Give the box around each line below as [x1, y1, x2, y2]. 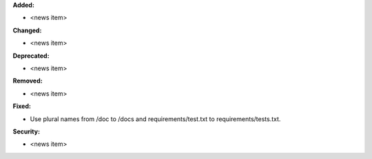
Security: [12, 127, 41, 136]
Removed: [12, 76, 43, 85]
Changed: [12, 26, 42, 34]
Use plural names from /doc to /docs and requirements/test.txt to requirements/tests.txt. [30, 114, 281, 123]
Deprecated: [12, 52, 50, 60]
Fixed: [12, 102, 31, 110]
